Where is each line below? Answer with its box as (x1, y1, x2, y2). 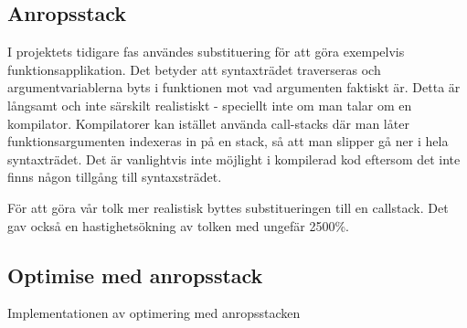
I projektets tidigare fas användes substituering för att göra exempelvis (7, 42, 405, 61)
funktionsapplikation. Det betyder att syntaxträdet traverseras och (7, 59, 381, 79)
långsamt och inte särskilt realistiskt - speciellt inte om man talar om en (7, 95, 412, 114)
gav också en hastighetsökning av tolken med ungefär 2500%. (7, 216, 349, 235)
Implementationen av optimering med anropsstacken (7, 303, 301, 323)
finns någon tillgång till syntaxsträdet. (7, 167, 222, 186)
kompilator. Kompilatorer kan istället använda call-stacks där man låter (7, 113, 409, 132)
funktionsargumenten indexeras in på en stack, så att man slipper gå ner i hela (7, 132, 449, 151)
